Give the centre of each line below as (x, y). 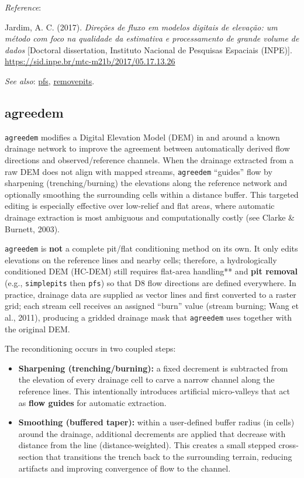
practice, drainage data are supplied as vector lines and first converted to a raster (151, 294)
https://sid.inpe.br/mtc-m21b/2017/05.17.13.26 (90, 61)
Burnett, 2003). (32, 228)
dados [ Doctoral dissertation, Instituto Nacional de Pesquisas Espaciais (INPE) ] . (148, 49)
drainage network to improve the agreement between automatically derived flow (147, 148)
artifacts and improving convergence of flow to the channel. (125, 468)
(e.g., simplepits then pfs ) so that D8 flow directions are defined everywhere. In (151, 283)
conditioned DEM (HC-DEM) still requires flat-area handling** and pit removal (151, 271)
